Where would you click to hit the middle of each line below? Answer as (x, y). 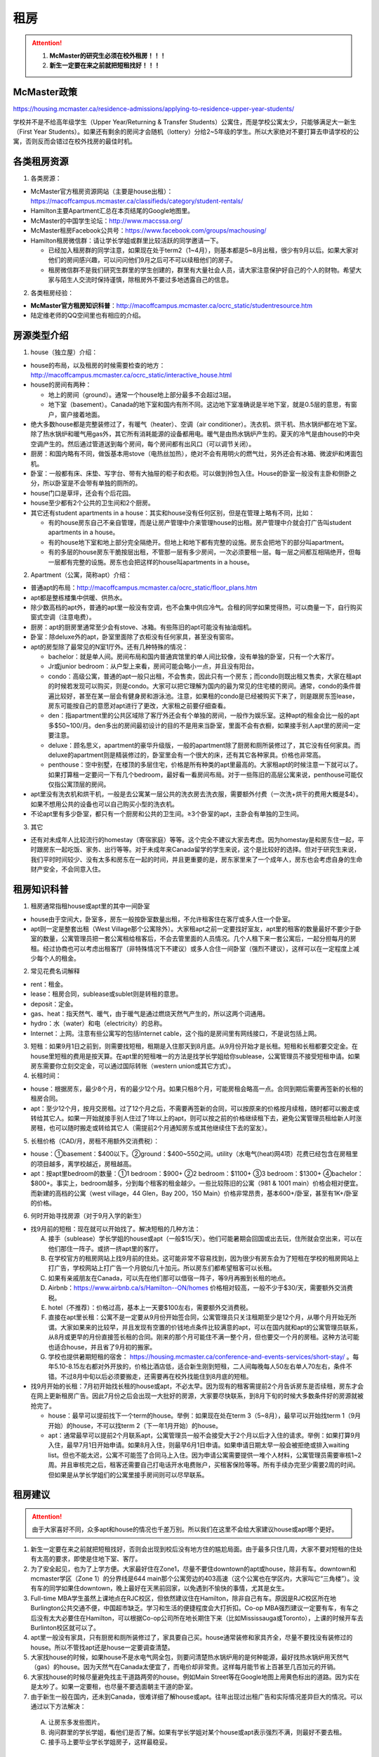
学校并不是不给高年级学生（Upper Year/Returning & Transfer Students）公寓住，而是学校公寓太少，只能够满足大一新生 (185, 122)
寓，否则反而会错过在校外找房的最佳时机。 (74, 141)
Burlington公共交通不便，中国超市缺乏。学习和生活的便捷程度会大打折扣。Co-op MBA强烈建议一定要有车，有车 (192, 1608)
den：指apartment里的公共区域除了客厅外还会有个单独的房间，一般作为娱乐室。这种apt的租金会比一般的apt (204, 715)
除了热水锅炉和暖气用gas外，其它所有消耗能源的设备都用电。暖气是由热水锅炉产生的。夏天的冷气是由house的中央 (195, 434)
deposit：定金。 (54, 1004)
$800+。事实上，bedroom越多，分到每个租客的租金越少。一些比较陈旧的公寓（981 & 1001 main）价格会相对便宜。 (196, 1184)
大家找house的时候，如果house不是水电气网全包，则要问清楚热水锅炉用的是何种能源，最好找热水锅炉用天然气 (190, 1657)
